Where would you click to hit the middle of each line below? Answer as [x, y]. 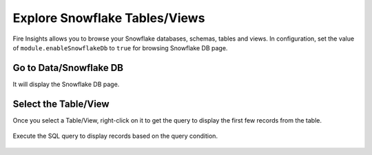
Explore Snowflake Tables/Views [109, 18]
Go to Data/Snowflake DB [68, 68]
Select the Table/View [61, 104]
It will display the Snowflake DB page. [66, 84]
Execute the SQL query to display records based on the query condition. [115, 136]
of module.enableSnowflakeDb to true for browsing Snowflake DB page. [120, 48]
